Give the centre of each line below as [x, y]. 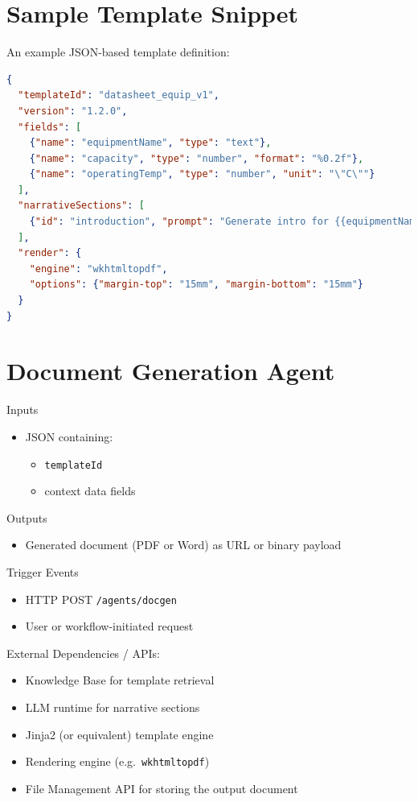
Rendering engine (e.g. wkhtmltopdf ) [117, 761]
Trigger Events [43, 571]
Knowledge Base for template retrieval [120, 680]
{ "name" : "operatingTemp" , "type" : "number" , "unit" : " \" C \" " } [202, 174]
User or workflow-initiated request [109, 626]
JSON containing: [69, 436]
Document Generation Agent [171, 371]
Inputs [23, 409]
